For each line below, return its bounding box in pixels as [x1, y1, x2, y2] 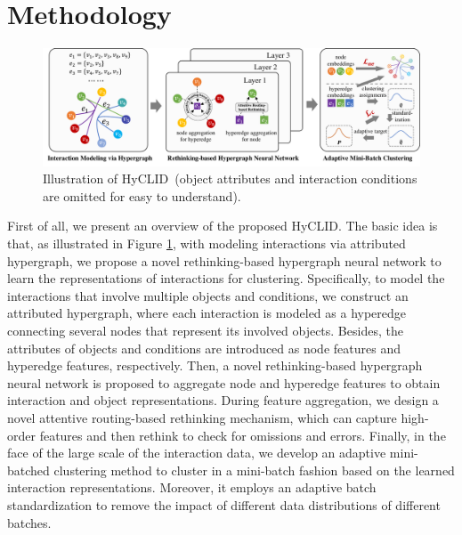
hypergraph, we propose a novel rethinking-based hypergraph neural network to [7, 251, 442, 270]
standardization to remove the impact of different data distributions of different [7, 495, 441, 514]
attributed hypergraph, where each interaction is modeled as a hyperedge [7, 304, 407, 322]
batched [7, 460, 50, 479]
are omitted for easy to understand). [43, 186, 241, 205]
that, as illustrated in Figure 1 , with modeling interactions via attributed [7, 234, 406, 252]
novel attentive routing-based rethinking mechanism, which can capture [7, 408, 397, 426]
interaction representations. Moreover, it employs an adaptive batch [7, 478, 377, 497]
